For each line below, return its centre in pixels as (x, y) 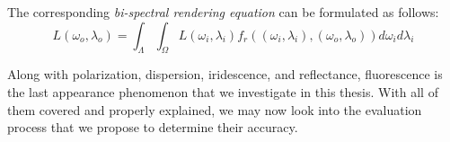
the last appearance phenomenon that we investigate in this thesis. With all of (223, 91)
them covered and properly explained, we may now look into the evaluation (215, 109)
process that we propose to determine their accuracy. (153, 127)
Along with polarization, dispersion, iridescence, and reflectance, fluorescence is (225, 74)
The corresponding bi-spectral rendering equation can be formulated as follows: (223, 12)
